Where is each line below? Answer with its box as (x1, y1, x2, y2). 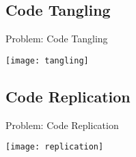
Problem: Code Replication (5, 117, 119, 132)
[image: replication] (5, 142, 104, 152)
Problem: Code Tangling (5, 31, 108, 46)
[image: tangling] (5, 55, 89, 66)
